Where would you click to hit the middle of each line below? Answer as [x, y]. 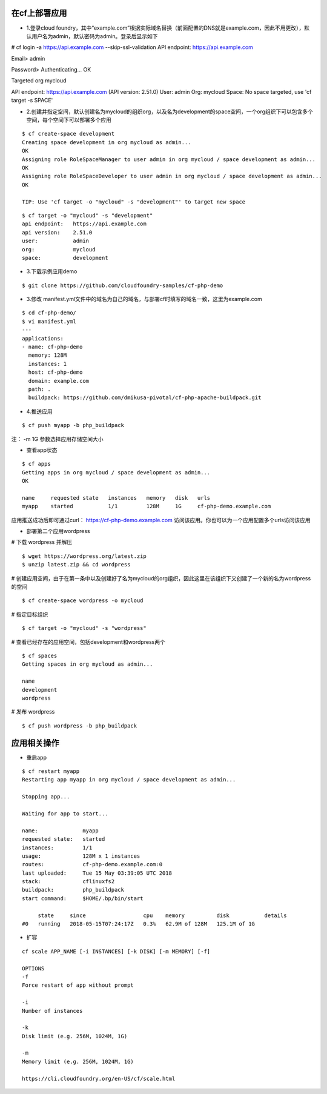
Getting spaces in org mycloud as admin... [88, 664]
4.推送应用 [39, 411]
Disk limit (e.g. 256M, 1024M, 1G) [75, 1036]
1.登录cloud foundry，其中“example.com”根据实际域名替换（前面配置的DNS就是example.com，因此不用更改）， [165, 28]
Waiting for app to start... [65, 814]
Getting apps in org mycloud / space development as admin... [116, 472]
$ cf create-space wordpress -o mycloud [83, 601]
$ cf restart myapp [51, 771]
